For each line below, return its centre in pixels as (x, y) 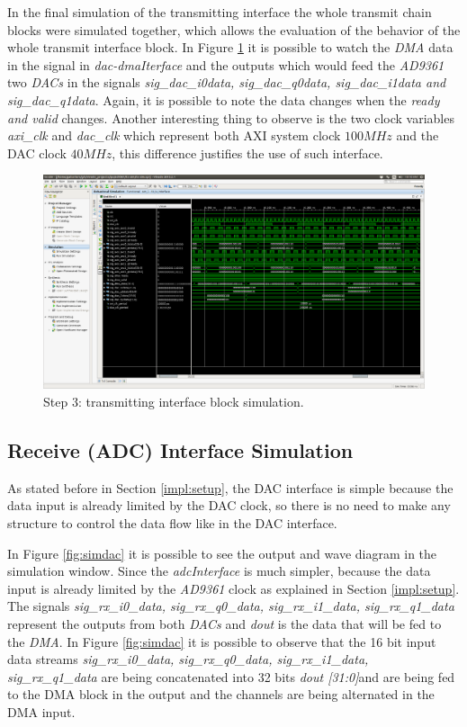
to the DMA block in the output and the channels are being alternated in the (221, 694)
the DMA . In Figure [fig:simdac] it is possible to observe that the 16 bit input (222, 641)
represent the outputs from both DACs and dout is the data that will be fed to (225, 623)
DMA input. (41, 711)
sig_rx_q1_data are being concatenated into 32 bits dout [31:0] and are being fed (231, 676)
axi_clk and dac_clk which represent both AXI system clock (174, 135)
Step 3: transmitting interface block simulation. (174, 402)
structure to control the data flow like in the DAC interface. (172, 523)
